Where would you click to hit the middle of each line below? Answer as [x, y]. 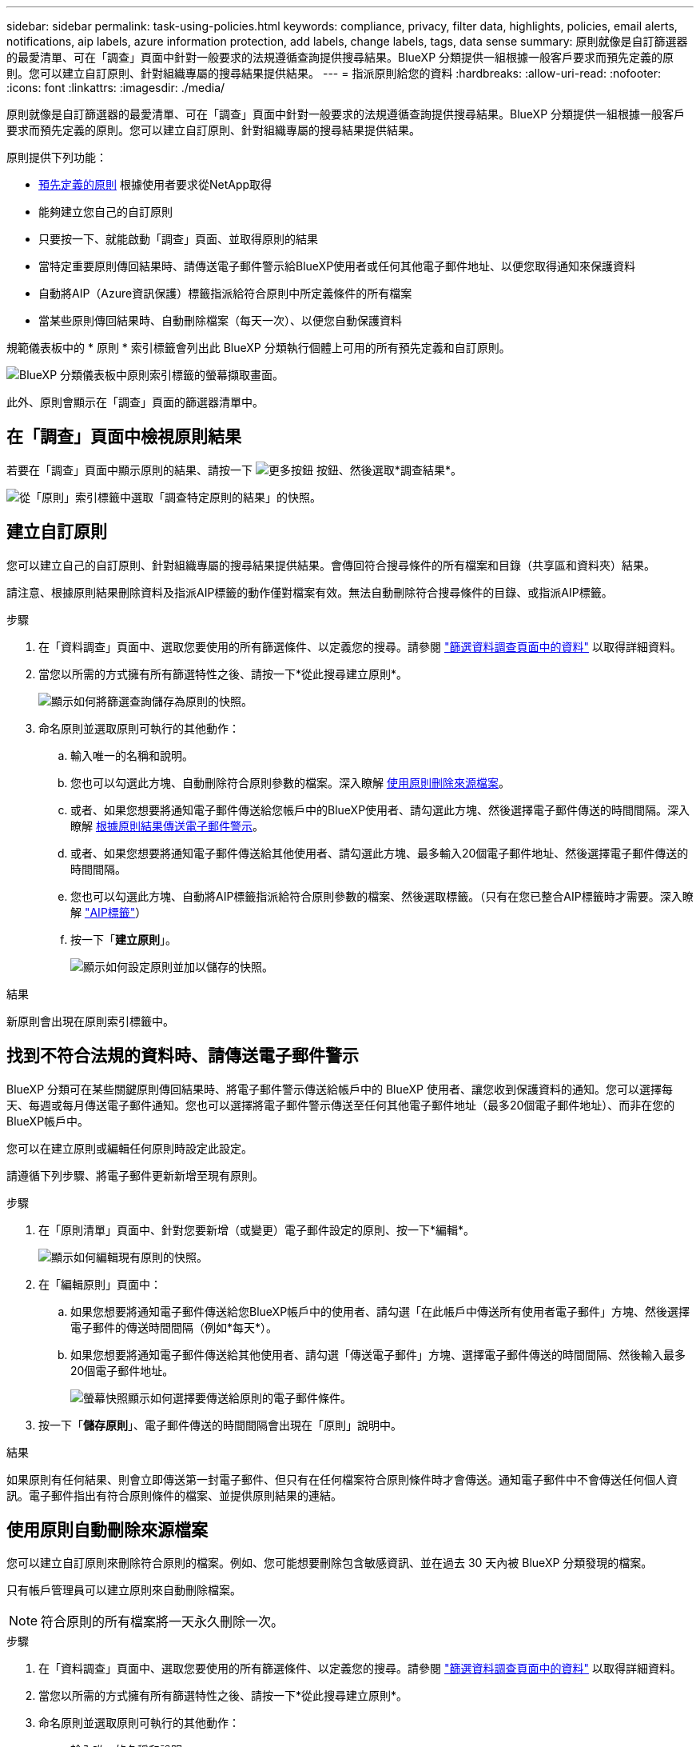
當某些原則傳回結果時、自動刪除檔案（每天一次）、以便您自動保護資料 [220, 320]
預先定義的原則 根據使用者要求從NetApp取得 [155, 184]
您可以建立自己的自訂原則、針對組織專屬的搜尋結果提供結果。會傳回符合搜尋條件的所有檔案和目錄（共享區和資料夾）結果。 [331, 565]
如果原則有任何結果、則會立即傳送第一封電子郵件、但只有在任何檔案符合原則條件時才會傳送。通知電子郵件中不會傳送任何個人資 [342, 1479]
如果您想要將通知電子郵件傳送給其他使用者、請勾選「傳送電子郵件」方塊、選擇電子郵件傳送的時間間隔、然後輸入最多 [378, 1354]
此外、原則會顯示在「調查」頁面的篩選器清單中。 [135, 402]
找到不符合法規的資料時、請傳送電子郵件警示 [183, 1056]
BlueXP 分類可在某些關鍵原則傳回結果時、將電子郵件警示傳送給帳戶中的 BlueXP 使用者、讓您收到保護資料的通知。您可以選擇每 [340, 1089]
